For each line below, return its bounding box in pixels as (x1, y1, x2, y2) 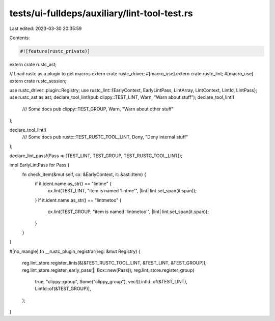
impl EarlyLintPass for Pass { (9, 162, 70, 168)
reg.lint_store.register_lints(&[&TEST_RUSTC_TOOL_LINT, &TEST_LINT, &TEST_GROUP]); (22, 260, 207, 266)
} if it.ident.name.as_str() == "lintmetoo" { (35, 197, 122, 203)
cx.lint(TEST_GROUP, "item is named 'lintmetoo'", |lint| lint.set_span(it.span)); (47, 209, 209, 215)
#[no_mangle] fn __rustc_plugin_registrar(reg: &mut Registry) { (9, 248, 141, 254)
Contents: (9, 35, 30, 41)
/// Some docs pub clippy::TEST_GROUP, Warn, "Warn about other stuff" (22, 106, 174, 112)
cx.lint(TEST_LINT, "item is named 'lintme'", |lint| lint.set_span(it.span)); (47, 188, 197, 194)
